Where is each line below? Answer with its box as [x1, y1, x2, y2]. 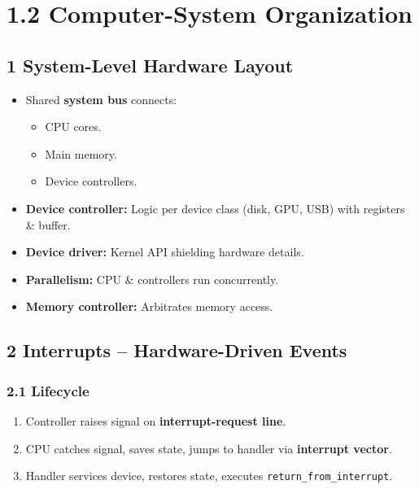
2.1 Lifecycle [7, 380, 89, 400]
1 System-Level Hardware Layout [7, 52, 294, 77]
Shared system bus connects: [25, 90, 177, 107]
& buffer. [25, 216, 71, 233]
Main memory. [45, 145, 117, 162]
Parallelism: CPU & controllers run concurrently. [25, 270, 279, 287]
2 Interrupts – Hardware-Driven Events [7, 338, 347, 363]
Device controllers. [45, 172, 137, 190]
